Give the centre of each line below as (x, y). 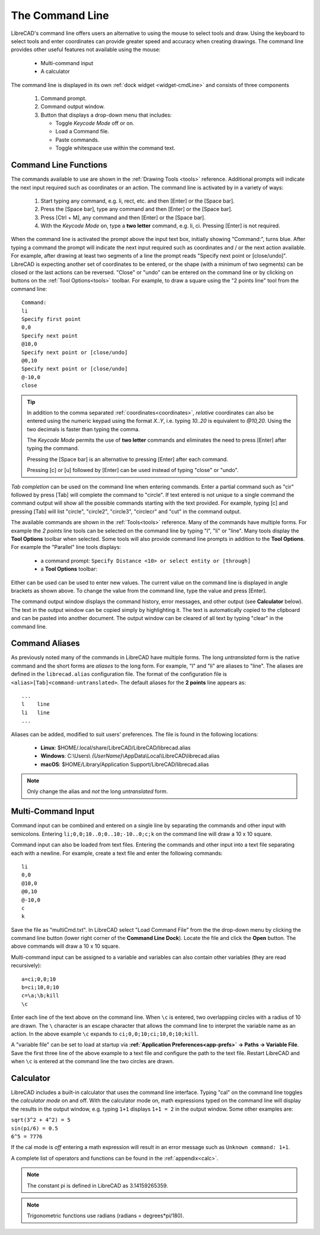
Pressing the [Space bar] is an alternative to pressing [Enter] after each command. (127, 459)
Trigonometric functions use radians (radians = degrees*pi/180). (105, 1216)
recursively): (26, 965)
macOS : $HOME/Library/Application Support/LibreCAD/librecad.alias (125, 764)
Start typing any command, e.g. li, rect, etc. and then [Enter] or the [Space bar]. (138, 201)
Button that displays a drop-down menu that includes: (106, 115)
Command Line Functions (59, 165)
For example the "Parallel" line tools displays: (66, 547)
